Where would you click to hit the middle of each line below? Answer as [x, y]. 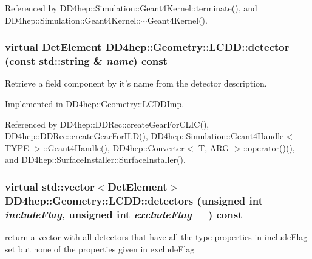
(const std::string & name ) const [86, 61]
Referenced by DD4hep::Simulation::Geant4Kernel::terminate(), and [131, 8]
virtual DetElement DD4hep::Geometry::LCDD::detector [147, 47]
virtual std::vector [50, 186]
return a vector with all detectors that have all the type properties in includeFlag [156, 236]
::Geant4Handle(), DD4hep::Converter [114, 147]
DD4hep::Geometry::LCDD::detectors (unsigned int [134, 200]
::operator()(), [269, 147]
